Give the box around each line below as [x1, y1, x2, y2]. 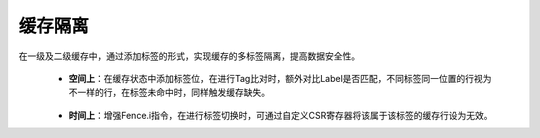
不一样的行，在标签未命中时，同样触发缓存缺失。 [68, 86, 270, 99]
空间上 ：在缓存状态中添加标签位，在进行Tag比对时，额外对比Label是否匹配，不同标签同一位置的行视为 [68, 72, 492, 84]
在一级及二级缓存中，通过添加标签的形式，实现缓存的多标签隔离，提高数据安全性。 [18, 50, 360, 62]
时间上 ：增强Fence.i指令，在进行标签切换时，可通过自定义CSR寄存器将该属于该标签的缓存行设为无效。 [68, 109, 493, 121]
